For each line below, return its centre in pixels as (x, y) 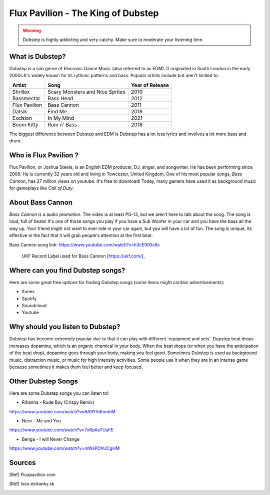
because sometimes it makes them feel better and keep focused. (76, 367)
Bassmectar (26, 98)
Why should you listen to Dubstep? (65, 327)
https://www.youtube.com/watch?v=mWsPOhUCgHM (64, 448)
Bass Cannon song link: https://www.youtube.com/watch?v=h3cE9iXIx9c (84, 244)
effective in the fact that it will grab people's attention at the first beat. (81, 235)
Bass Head (60, 98)
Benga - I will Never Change (51, 439)
